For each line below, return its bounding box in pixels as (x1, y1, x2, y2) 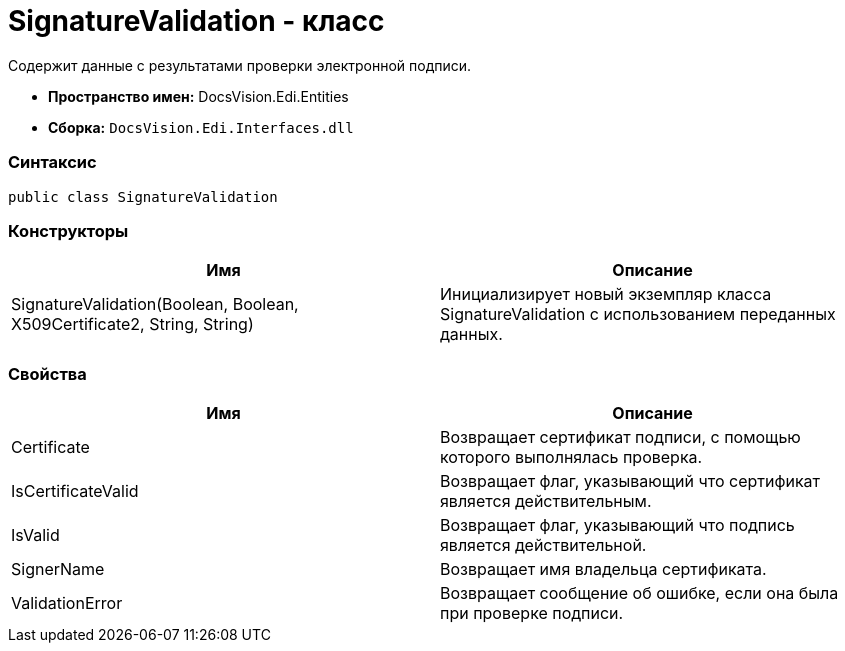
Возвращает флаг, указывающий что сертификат (440, 471, 821, 491)
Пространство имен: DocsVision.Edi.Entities (48, 87, 349, 105)
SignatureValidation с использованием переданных (440, 304, 836, 325)
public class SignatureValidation (8, 188, 278, 205)
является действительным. (440, 491, 652, 511)
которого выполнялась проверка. (440, 447, 703, 467)
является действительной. (440, 535, 647, 555)
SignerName (11, 559, 105, 579)
